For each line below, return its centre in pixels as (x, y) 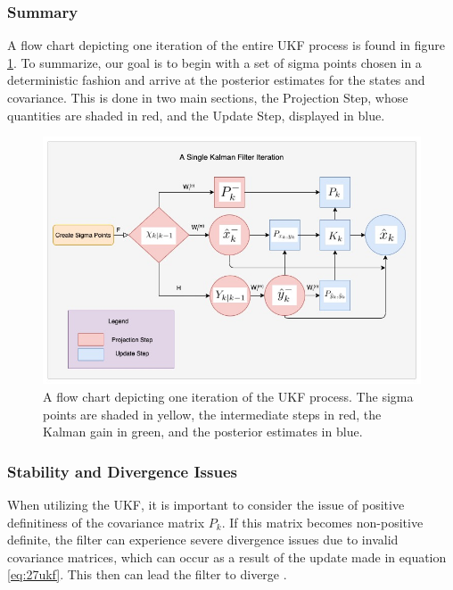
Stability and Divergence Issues (122, 471)
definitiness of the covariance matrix (106, 522)
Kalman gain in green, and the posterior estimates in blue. (203, 432)
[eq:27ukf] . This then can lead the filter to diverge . (147, 574)
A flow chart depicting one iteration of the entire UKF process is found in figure (226, 45)
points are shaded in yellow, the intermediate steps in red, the (212, 414)
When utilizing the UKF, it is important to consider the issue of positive (206, 504)
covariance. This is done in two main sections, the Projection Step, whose (208, 97)
